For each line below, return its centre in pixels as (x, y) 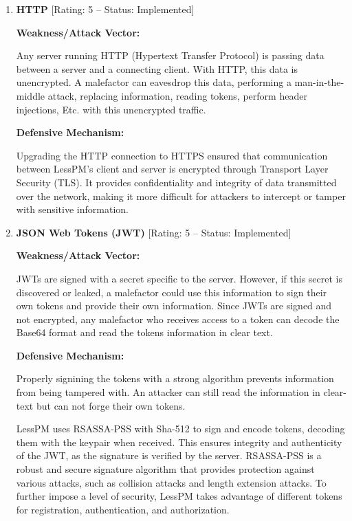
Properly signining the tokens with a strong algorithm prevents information (175, 378)
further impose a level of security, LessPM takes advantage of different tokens (179, 496)
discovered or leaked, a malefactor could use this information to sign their (172, 292)
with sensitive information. (72, 209)
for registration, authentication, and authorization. (123, 509)
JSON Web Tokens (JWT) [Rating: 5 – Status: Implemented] (154, 232)
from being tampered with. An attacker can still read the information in (168, 392)
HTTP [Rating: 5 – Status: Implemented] (105, 9)
